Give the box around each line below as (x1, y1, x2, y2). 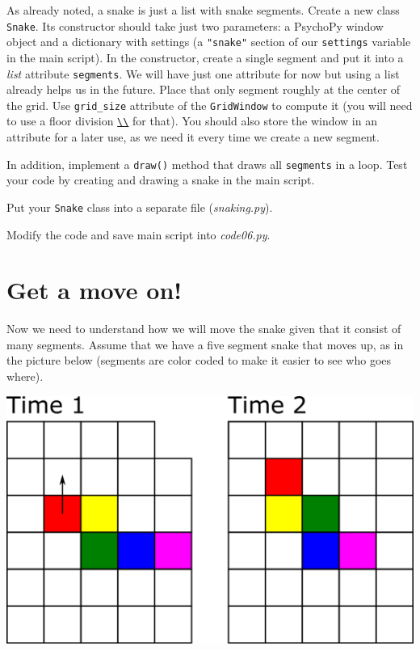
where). (6, 368, 44, 385)
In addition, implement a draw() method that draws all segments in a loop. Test (6, 155, 408, 172)
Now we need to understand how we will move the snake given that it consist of (6, 320, 401, 337)
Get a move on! (6, 273, 183, 306)
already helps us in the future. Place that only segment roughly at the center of (6, 81, 401, 98)
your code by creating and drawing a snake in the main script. (6, 171, 315, 188)
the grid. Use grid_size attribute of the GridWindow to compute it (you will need (6, 96, 413, 113)
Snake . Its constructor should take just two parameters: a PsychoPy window (6, 17, 384, 34)
